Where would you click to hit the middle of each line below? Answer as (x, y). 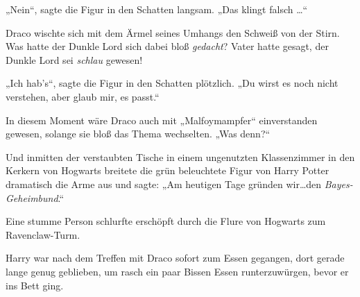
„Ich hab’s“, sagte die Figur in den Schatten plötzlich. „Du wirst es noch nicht (172, 83)
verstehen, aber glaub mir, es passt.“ (83, 96)
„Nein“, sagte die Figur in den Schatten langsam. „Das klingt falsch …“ (157, 9)
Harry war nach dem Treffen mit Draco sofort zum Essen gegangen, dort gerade (175, 258)
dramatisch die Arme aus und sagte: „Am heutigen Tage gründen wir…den (164, 184)
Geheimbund (32, 197)
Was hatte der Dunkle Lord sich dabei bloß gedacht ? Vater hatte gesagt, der (167, 46)
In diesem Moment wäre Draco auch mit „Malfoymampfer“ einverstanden (162, 120)
